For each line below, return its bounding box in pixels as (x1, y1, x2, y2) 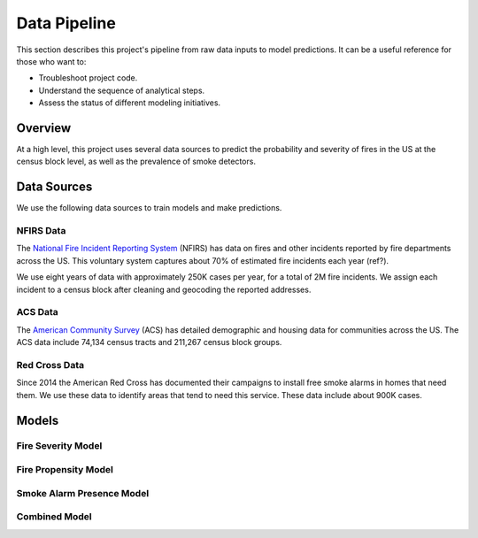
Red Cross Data (16, 358, 84, 371)
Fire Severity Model (16, 440, 103, 452)
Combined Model (16, 511, 92, 523)
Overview (16, 120, 72, 135)
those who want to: (16, 56, 87, 66)
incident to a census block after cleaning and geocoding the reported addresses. (16, 284, 312, 295)
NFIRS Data (16, 225, 66, 237)
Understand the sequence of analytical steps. (38, 85, 205, 96)
